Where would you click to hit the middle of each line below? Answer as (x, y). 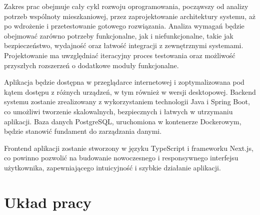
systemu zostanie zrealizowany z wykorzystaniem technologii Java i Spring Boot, (127, 101)
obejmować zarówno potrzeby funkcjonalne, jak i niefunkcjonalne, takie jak (119, 35)
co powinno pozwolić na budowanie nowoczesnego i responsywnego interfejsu (121, 158)
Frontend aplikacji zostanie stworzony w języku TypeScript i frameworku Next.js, (129, 148)
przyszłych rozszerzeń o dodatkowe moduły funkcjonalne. (91, 65)
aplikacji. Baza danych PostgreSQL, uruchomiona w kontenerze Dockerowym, (123, 121)
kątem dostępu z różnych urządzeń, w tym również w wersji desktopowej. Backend (130, 91)
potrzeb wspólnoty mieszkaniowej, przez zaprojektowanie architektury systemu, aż (130, 16)
